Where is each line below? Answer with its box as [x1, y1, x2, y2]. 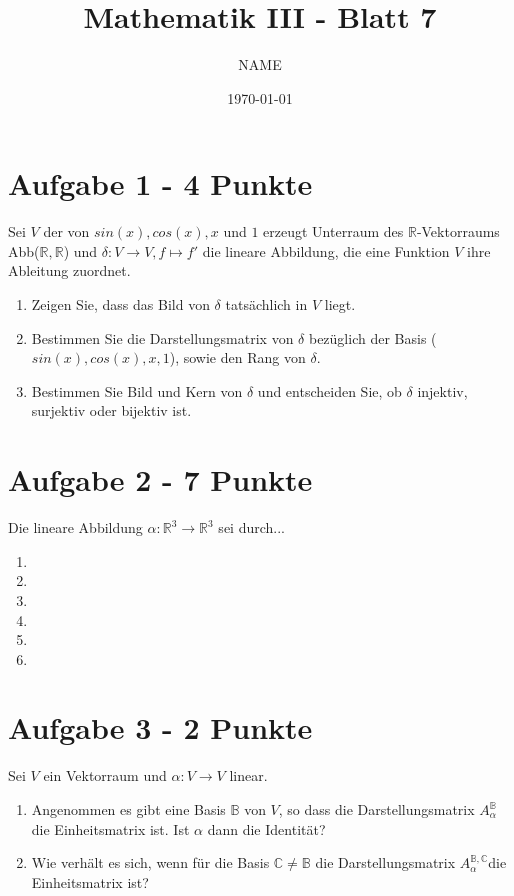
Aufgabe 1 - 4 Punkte [8, 163, 313, 204]
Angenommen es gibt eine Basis [31, 799, 226, 819]
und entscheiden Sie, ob [257, 380, 402, 401]
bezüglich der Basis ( [308, 327, 437, 348]
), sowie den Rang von [169, 347, 306, 368]
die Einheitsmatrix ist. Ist [31, 818, 190, 839]
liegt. [324, 294, 356, 315]
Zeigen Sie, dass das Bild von [31, 294, 210, 315]
